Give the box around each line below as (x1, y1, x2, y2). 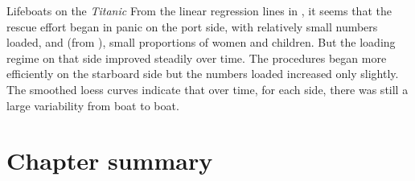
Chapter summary (6, 144, 213, 177)
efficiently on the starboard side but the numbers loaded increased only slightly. (6, 65, 399, 82)
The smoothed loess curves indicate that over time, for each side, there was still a (6, 80, 409, 97)
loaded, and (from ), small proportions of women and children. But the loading (6, 34, 396, 51)
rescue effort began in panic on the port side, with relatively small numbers (6, 18, 378, 35)
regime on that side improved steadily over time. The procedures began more (6, 49, 387, 66)
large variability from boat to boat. (6, 97, 179, 113)
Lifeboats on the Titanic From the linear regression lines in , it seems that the (6, 2, 392, 19)
